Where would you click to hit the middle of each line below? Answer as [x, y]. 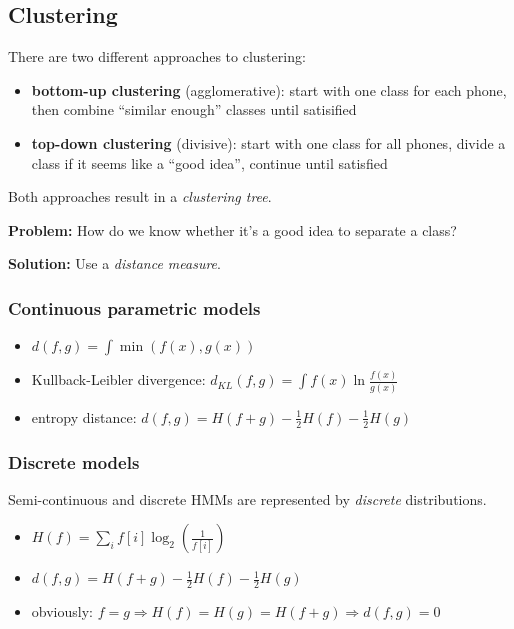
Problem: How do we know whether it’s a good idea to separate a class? [232, 229]
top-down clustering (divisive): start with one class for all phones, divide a [268, 142]
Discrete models [74, 461]
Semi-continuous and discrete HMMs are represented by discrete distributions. [247, 498]
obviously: [62, 611]
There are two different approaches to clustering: [157, 56]
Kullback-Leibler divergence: [118, 379]
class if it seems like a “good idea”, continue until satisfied [209, 162]
